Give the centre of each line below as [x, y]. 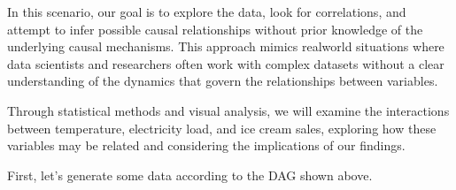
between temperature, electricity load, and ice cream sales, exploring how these [222, 128]
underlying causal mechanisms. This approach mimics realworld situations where [226, 46]
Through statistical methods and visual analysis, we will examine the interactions [228, 110]
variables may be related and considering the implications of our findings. [206, 145]
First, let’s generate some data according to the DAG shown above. [190, 175]
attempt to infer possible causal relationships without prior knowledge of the [215, 29]
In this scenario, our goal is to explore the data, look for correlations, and [207, 11]
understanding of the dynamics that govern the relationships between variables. [223, 81]
